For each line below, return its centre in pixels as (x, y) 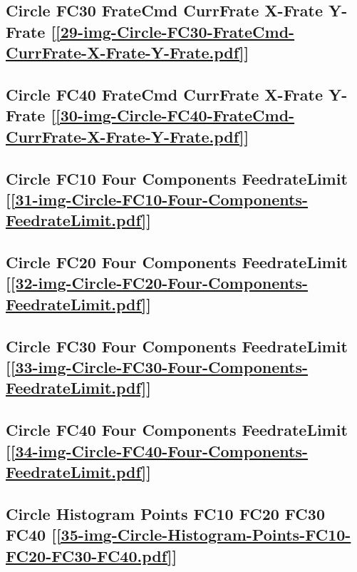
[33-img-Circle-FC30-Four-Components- (159, 367)
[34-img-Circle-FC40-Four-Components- (159, 450)
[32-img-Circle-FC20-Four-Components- (159, 283)
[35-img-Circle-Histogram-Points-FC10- (203, 535)
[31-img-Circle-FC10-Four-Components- (159, 199)
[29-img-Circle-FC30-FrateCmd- (175, 31)
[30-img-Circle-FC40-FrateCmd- (175, 115)
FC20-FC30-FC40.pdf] (89, 555)
